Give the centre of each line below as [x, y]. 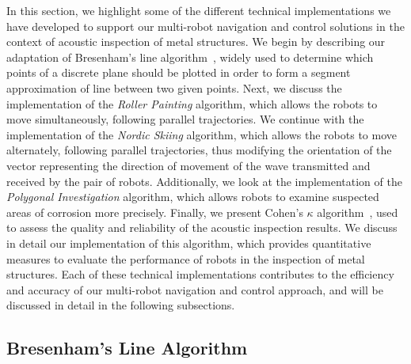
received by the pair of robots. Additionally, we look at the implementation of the [204, 181]
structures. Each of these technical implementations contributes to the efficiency [200, 274]
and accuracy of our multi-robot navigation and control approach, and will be [195, 289]
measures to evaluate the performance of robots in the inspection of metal [186, 258]
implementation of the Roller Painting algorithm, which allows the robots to [192, 103]
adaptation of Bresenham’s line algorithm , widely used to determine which [190, 57]
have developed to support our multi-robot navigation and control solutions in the [205, 26]
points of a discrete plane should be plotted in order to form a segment [179, 72]
